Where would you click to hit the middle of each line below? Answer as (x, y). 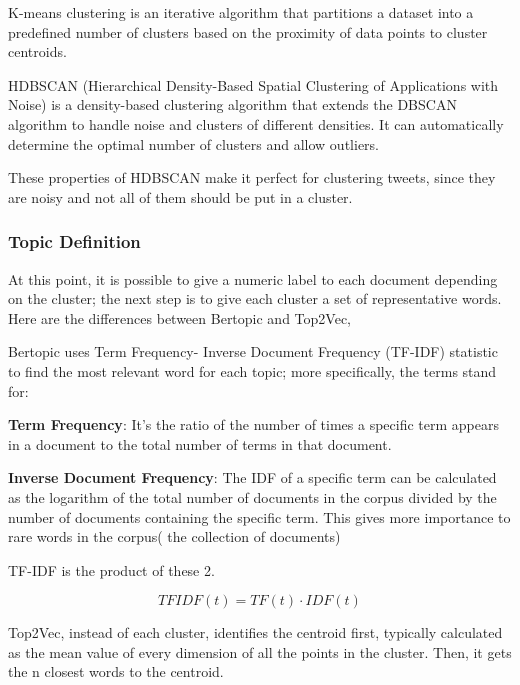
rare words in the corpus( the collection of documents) (174, 536)
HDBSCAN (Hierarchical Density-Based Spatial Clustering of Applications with (253, 84)
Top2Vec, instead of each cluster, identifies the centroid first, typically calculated (255, 632)
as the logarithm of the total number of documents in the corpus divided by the (252, 496)
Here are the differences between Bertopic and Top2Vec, (179, 317)
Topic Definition (74, 241)
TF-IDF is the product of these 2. (111, 569)
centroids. (37, 51)
